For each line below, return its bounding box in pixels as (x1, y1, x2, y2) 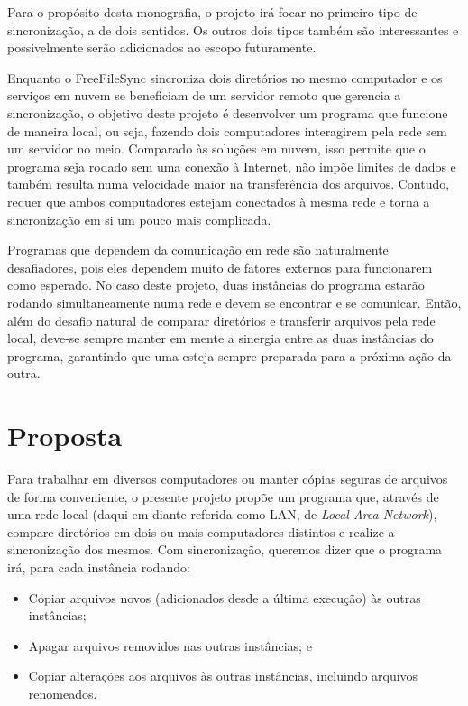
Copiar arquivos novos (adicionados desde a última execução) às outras (28, 588, 421, 607)
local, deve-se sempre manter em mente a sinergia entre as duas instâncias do (7, 329, 434, 348)
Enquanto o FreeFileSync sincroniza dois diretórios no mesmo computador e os (7, 68, 443, 87)
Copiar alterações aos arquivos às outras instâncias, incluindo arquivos (28, 666, 418, 685)
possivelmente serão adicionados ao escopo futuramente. (7, 38, 317, 57)
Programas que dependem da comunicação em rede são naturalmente (7, 240, 389, 259)
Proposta (7, 417, 123, 454)
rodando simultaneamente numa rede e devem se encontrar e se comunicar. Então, (7, 293, 462, 311)
